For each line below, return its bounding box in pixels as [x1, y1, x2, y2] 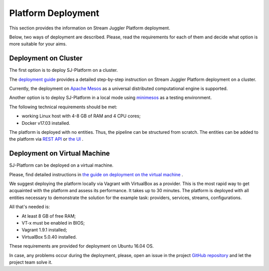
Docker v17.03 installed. [21, 120, 71, 126]
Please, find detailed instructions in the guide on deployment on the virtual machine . [9, 171, 183, 177]
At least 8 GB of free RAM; [21, 213, 76, 219]
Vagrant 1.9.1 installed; [21, 227, 67, 233]
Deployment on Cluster [9, 54, 83, 62]
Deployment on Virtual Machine [9, 149, 110, 158]
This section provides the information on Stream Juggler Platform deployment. [9, 25, 170, 31]
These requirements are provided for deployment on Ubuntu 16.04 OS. [9, 243, 154, 249]
